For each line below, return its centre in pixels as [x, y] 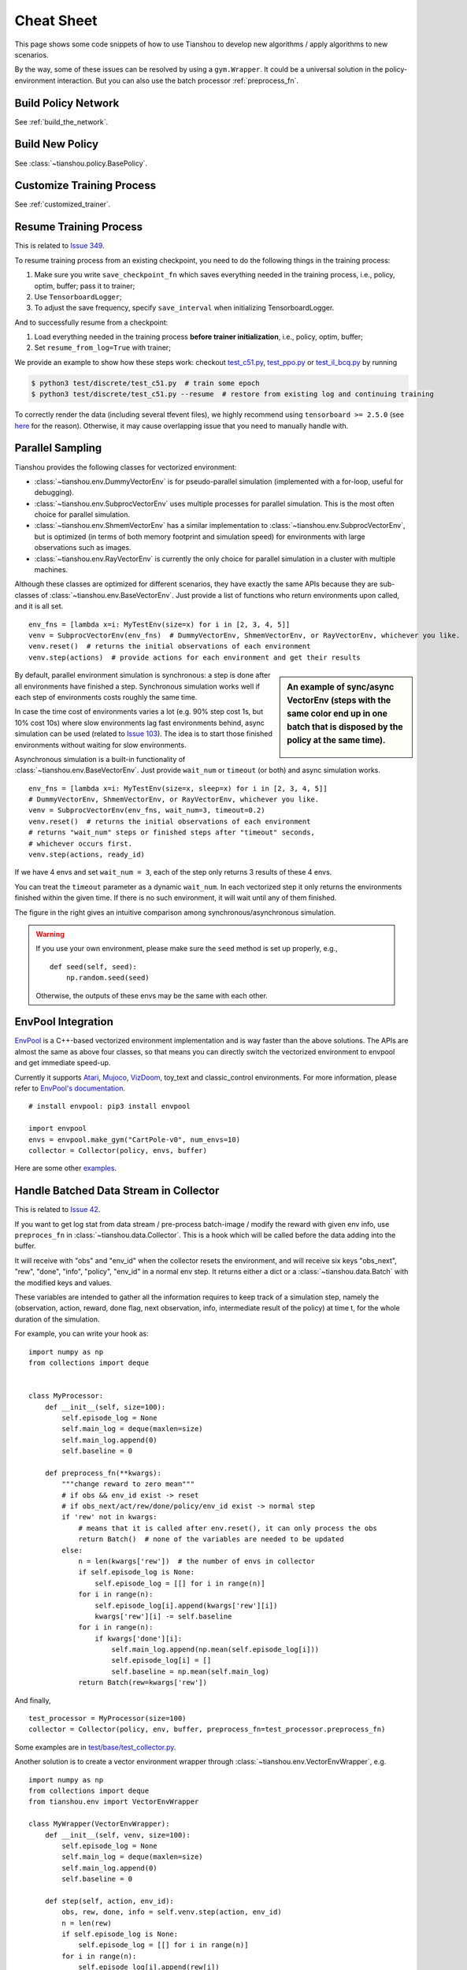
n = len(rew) [87, 1923]
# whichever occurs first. [81, 844]
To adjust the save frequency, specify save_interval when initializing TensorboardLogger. [184, 308]
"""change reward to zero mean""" [128, 1484]
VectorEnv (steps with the [339, 701]
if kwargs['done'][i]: [139, 1638]
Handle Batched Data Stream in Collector [117, 1191]
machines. [51, 570]
